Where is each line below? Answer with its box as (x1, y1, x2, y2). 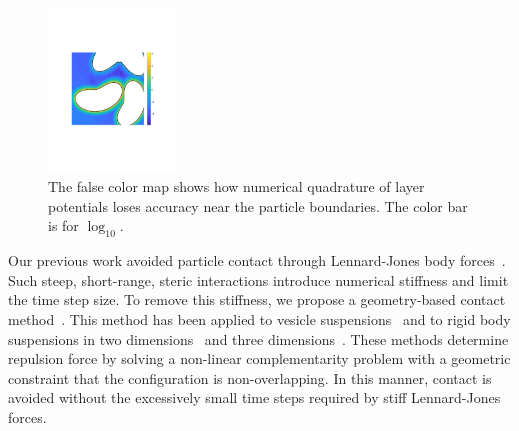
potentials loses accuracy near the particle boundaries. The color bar (48, 195, 468, 216)
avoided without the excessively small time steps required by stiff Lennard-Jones (8, 387, 501, 408)
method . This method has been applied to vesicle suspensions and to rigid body (8, 309, 511, 329)
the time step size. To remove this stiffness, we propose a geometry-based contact (8, 289, 506, 310)
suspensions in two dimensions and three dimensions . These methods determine (8, 328, 509, 349)
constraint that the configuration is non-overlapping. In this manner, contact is (8, 367, 492, 388)
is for (48, 215, 79, 236)
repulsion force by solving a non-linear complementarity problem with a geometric (8, 348, 511, 369)
